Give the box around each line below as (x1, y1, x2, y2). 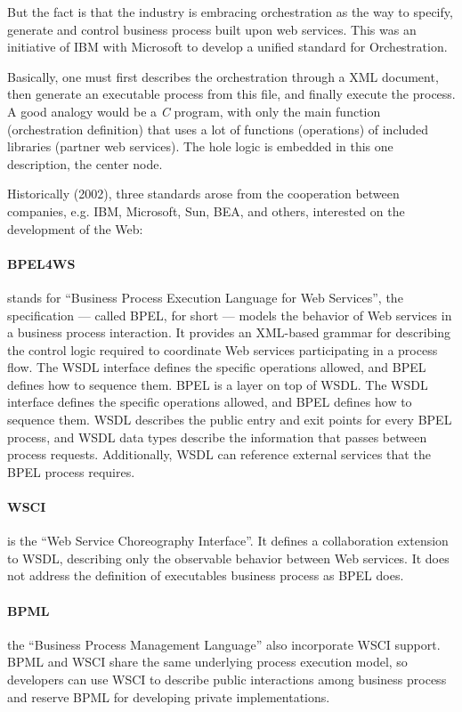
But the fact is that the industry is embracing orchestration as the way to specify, (7, 3, 453, 20)
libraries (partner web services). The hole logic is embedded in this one (7, 137, 393, 156)
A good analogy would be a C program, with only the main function (7, 101, 381, 120)
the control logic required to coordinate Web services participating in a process (7, 340, 438, 359)
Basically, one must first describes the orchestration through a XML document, (7, 67, 439, 85)
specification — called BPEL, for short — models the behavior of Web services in (7, 305, 452, 324)
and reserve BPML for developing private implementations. (7, 687, 330, 706)
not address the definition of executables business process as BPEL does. (7, 566, 404, 585)
